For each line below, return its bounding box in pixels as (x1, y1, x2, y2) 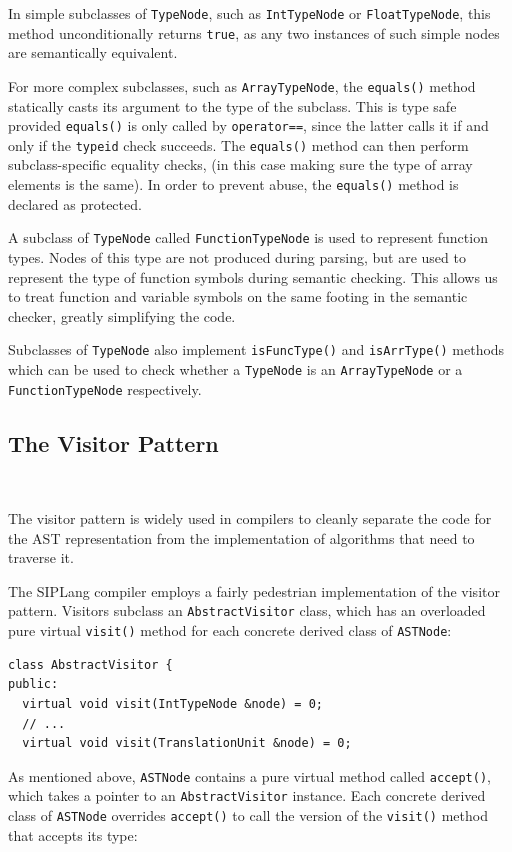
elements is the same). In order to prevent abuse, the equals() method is (8, 174, 459, 195)
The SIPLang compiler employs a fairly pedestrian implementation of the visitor (8, 580, 500, 601)
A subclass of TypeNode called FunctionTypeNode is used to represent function (8, 227, 488, 248)
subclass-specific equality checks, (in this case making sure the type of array (8, 154, 473, 175)
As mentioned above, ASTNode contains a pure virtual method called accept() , (8, 765, 491, 786)
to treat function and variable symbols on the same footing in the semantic (8, 286, 468, 307)
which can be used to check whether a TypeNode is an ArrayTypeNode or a (8, 359, 463, 379)
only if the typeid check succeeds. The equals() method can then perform (8, 134, 469, 155)
